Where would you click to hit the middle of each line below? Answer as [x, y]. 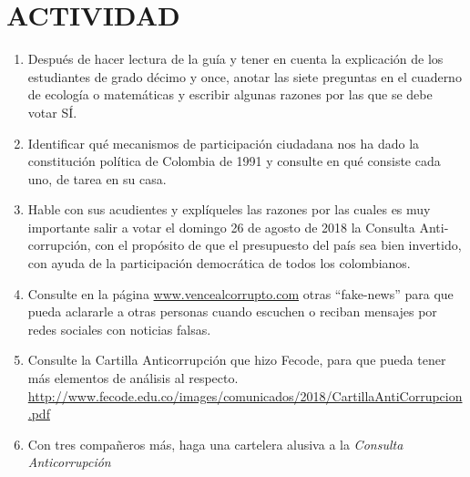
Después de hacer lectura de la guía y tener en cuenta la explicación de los [235, 59]
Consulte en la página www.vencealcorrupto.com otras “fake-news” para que [240, 293]
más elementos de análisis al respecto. [133, 378]
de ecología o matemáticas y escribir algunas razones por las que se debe [230, 94]
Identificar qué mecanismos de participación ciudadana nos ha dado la [224, 143]
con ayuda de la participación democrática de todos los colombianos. [219, 263]
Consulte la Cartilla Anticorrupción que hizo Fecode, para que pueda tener [237, 360]
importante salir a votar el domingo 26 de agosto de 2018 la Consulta [221, 227]
